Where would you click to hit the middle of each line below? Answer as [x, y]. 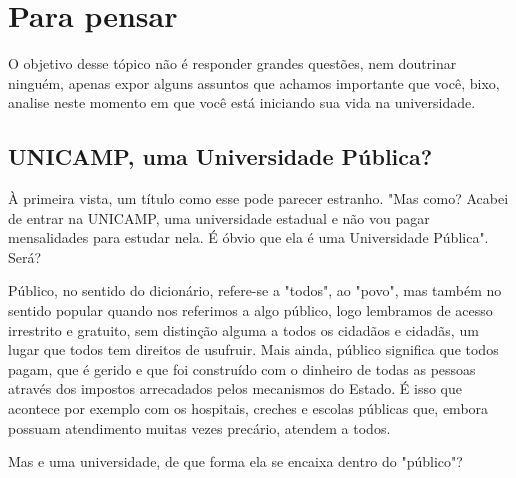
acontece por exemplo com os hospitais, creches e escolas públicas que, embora [248, 408]
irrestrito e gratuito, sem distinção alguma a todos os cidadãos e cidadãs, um [243, 329]
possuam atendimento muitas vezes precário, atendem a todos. [199, 427]
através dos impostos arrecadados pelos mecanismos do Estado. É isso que [235, 388]
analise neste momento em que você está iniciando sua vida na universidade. [242, 102]
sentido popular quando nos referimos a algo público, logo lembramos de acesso [250, 310]
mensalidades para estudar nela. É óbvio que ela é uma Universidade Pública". [248, 237]
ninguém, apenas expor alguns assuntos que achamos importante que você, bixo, [254, 82]
